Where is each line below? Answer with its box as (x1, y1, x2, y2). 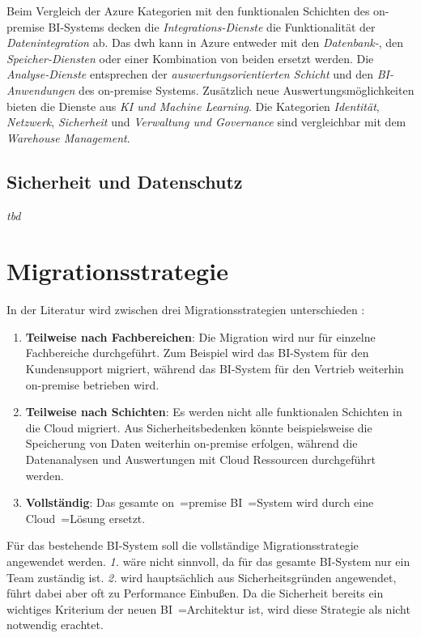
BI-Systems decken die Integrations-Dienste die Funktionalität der (48, 18, 376, 35)
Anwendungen (6, 81, 75, 98)
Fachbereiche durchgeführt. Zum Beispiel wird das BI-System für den (25, 344, 369, 361)
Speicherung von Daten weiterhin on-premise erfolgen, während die (25, 435, 358, 452)
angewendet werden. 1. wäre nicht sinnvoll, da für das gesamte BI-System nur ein (6, 552, 410, 569)
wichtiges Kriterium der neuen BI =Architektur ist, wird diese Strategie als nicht (6, 600, 410, 617)
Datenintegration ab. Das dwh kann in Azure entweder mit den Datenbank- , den (6, 34, 404, 51)
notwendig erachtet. (6, 616, 104, 633)
